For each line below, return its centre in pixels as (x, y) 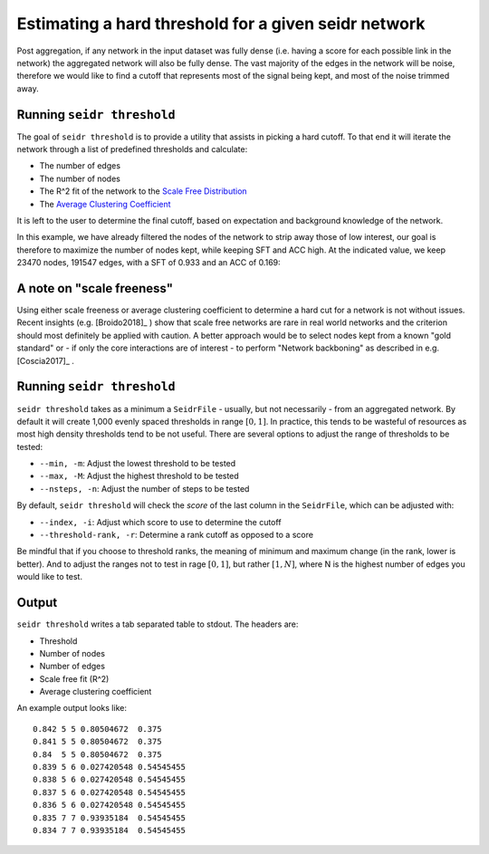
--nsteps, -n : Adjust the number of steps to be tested (144, 488)
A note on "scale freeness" (95, 288)
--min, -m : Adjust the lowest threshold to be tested (138, 464)
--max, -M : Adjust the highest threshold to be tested (139, 476)
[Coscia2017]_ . (45, 360)
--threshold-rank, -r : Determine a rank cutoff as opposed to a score (177, 535)
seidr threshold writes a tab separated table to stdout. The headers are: (158, 624)
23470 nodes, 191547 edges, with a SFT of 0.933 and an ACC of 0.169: (149, 263)
